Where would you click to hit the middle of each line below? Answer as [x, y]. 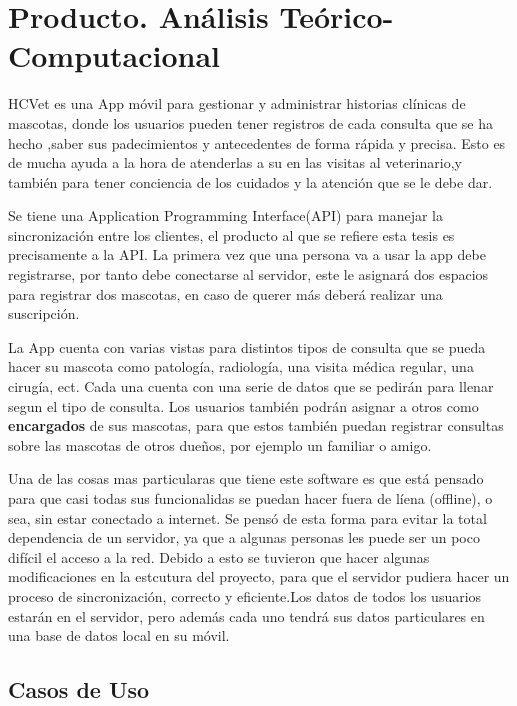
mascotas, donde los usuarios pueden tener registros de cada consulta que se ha [250, 122]
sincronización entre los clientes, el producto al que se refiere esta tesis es [231, 234]
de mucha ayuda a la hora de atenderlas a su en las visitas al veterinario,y [235, 162]
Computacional [114, 55]
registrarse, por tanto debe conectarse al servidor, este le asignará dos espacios [248, 274]
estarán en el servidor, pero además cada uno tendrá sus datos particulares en [246, 615]
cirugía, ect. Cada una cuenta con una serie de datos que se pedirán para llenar [251, 386]
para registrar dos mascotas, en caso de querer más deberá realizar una [225, 293]
